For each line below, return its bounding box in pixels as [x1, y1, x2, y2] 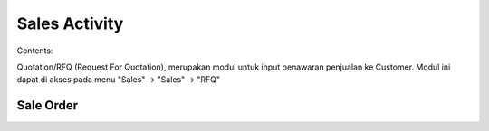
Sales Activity [16, 14, 124, 33]
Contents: [16, 45, 53, 56]
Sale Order [16, 98, 79, 113]
